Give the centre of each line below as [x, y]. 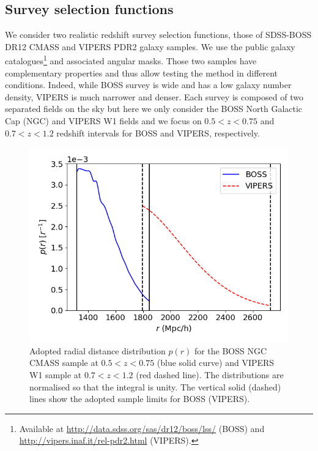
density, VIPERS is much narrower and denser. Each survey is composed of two [154, 96]
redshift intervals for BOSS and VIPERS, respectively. [158, 132]
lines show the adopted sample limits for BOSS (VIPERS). [140, 399]
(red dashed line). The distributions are [210, 374]
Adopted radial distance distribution [98, 350]
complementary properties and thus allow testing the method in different [142, 73]
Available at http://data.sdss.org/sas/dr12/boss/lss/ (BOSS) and [142, 428]
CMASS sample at [64, 363]
